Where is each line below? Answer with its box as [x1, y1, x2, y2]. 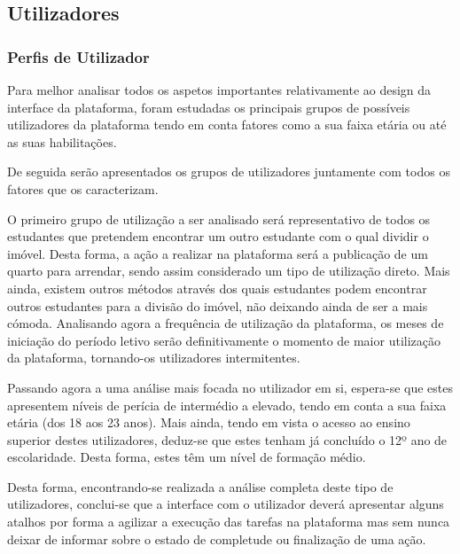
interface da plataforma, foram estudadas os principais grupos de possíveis [7, 98, 410, 116]
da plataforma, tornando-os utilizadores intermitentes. [7, 348, 300, 367]
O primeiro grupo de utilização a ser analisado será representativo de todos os [7, 209, 431, 228]
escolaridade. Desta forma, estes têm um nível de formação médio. [7, 448, 366, 466]
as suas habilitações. [7, 132, 117, 151]
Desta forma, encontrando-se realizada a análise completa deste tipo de [7, 477, 394, 495]
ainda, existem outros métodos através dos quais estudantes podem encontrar [7, 278, 427, 297]
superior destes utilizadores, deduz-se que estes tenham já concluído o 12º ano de [7, 430, 448, 449]
